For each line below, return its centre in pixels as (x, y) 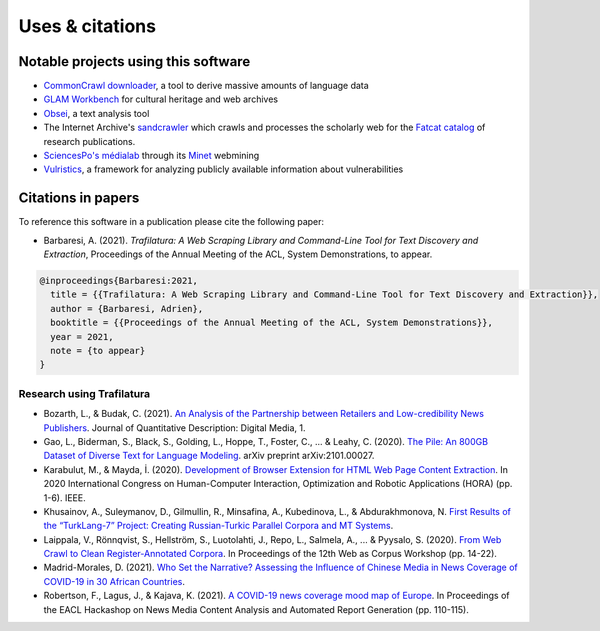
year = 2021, (82, 336)
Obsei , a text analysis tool (96, 113)
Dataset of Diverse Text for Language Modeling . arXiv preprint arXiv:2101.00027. (209, 456)
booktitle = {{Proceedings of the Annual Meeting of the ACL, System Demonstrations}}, (272, 323)
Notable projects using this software (134, 61)
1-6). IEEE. (64, 497)
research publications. (89, 141)
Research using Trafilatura (84, 393)
